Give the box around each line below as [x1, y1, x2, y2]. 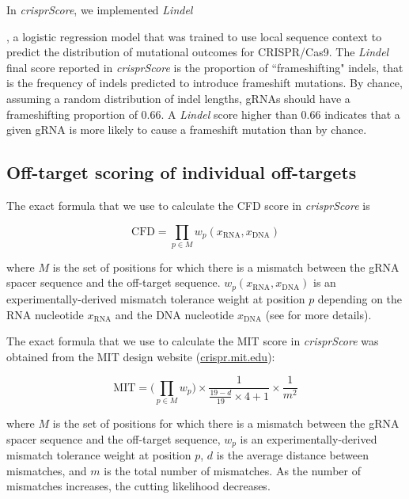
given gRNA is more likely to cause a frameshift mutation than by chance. [6, 121, 367, 138]
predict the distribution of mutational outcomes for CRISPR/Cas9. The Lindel [6, 44, 389, 60]
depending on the [317, 290, 403, 307]
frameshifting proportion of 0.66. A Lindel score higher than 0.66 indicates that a [6, 105, 400, 122]
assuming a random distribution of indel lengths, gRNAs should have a [6, 90, 350, 106]
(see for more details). [265, 306, 372, 322]
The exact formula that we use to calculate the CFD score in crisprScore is [6, 196, 370, 213]
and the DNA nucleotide [115, 306, 234, 322]
